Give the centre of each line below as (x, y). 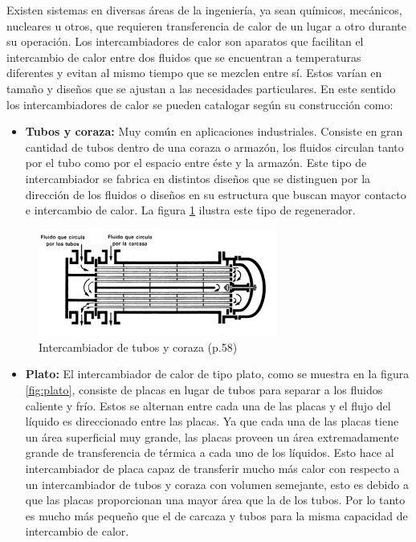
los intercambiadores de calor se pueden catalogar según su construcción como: (200, 104)
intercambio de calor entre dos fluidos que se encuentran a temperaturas (184, 57)
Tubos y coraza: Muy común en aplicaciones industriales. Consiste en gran (214, 131)
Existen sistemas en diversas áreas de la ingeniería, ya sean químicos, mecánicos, (204, 10)
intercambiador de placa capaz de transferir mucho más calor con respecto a (212, 469)
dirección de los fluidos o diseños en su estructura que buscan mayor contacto (216, 194)
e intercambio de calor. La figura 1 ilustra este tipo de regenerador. (190, 210)
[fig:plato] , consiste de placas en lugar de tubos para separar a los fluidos (204, 390)
